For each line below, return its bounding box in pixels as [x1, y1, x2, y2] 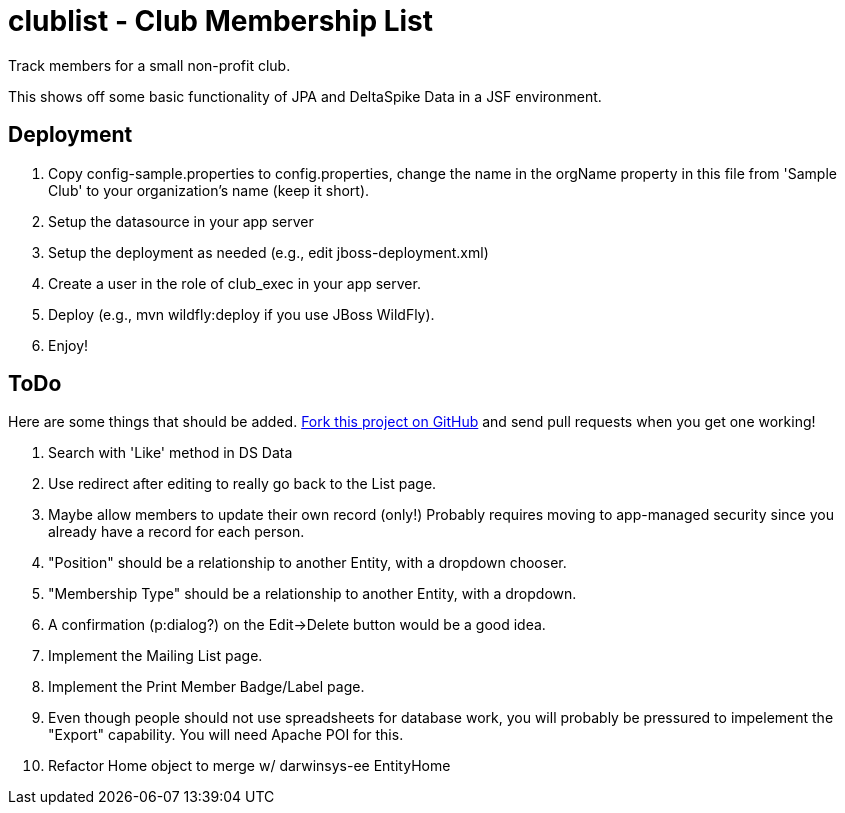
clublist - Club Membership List [8, 4, 434, 38]
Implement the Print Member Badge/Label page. [48, 678, 365, 696]
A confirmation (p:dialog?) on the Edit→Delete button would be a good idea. [48, 616, 546, 634]
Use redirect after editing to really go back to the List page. [48, 475, 437, 493]
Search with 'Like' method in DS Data [48, 444, 293, 462]
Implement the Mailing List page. [48, 647, 263, 665]
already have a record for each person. [48, 523, 305, 541]
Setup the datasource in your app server [48, 212, 314, 230]
